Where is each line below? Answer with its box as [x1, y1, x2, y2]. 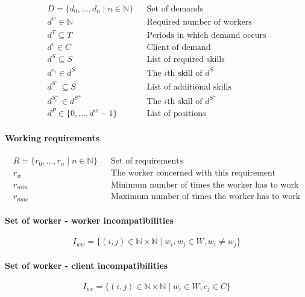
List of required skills [146, 55, 225, 64]
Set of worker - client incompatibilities [5, 259, 168, 271]
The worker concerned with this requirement [111, 169, 276, 178]
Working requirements [5, 132, 100, 144]
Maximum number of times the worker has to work [111, 192, 301, 201]
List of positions [146, 109, 206, 118]
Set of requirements [111, 157, 183, 166]
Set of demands [146, 5, 204, 14]
